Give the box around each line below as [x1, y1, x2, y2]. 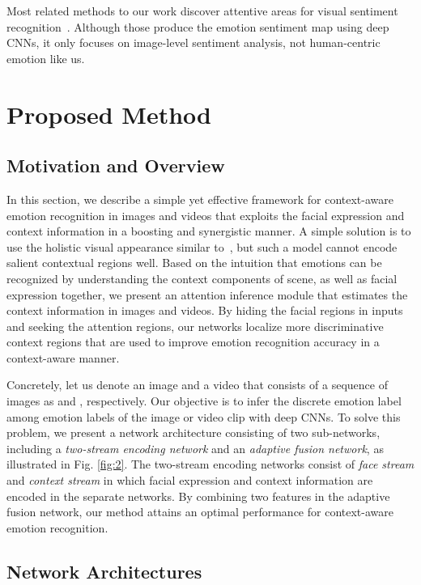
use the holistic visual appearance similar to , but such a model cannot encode [6, 238, 398, 255]
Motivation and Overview [6, 153, 225, 178]
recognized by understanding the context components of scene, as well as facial [6, 269, 398, 286]
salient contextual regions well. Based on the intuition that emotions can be [6, 254, 382, 271]
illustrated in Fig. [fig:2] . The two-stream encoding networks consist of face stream [6, 456, 415, 473]
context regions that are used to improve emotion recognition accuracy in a [6, 333, 380, 350]
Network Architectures [6, 558, 202, 583]
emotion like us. [6, 49, 85, 66]
